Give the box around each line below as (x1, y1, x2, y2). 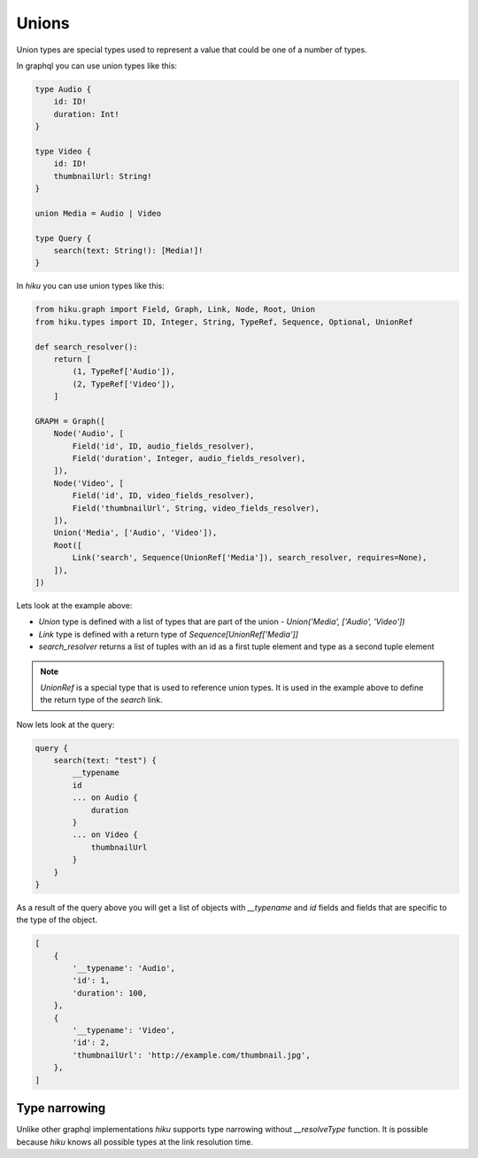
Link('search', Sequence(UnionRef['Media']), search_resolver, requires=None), (72, 552, 428, 563)
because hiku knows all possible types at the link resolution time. (16, 1136, 254, 1147)
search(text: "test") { (53, 755, 157, 766)
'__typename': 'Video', (72, 1025, 176, 1036)
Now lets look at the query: (16, 719, 115, 730)
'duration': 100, (72, 988, 148, 998)
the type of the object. (16, 914, 97, 926)
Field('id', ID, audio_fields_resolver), (72, 441, 255, 451)
